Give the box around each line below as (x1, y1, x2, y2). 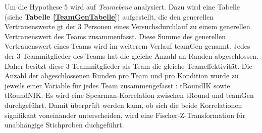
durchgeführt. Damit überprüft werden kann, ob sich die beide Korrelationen (5, 99, 242, 110)
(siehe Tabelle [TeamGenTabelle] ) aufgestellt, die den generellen (5, 11, 214, 22)
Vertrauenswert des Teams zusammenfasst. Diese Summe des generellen (5, 31, 226, 41)
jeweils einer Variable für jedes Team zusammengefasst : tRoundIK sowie (5, 80, 230, 90)
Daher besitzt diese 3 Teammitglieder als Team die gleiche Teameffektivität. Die (5, 60, 252, 71)
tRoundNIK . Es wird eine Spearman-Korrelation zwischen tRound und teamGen (5, 90, 254, 100)
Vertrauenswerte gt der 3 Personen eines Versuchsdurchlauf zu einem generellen (5, 21, 250, 32)
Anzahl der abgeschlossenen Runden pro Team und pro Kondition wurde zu (5, 70, 239, 81)
